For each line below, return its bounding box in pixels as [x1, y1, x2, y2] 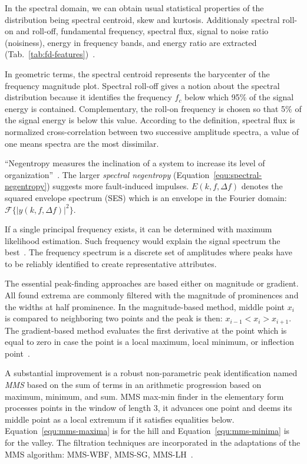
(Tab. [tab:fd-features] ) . [5, 48, 95, 60]
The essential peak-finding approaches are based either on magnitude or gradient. [5, 277, 299, 289]
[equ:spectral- [213, 168, 262, 180]
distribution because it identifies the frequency [5, 91, 172, 103]
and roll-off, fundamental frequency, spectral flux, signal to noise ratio [16, 25, 269, 37]
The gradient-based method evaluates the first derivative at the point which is [5, 324, 287, 336]
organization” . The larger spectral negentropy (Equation [5, 168, 210, 180]
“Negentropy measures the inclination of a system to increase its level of [5, 157, 265, 169]
